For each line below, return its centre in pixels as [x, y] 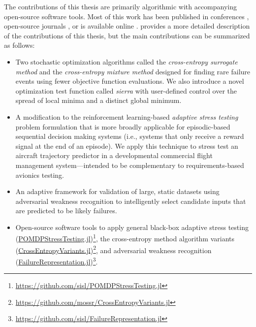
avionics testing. [40, 175]
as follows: [19, 45]
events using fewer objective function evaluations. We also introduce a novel [130, 81]
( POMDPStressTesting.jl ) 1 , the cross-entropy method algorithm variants [125, 238]
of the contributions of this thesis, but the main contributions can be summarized [127, 35]
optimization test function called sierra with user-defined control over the [126, 90]
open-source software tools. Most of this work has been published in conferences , [127, 16]
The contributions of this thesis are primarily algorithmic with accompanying [121, 6]
